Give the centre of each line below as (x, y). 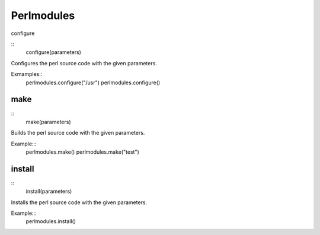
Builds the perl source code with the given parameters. (78, 133)
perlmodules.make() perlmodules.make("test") (82, 152)
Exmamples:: (27, 74)
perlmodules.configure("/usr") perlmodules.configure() (93, 82)
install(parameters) (49, 191)
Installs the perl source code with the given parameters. (79, 202)
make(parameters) (48, 122)
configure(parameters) (53, 52)
